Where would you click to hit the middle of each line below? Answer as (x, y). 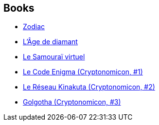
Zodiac (34, 27)
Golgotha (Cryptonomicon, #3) (72, 102)
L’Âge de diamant (50, 42)
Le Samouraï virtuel (54, 57)
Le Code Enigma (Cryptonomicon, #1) (83, 72)
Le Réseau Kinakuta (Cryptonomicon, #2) (89, 87)
